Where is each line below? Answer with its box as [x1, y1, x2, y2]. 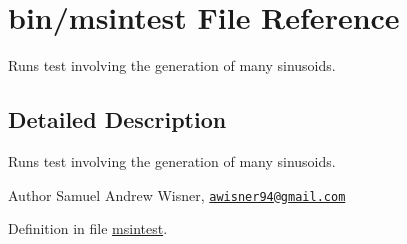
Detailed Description [8, 104, 227, 135]
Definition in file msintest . [8, 218, 168, 239]
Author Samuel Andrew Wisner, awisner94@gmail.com [8, 184, 346, 205]
